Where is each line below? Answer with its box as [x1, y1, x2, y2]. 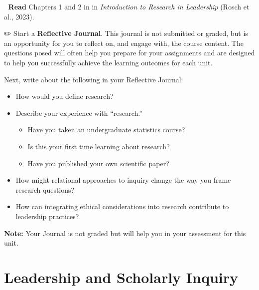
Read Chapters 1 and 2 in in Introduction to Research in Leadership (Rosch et [8, 1, 250, 11]
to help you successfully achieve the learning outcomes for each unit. [4, 57, 213, 67]
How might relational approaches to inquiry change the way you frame [15, 175, 231, 185]
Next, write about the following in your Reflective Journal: [4, 74, 183, 84]
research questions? [15, 184, 75, 195]
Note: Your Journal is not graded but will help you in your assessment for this [4, 228, 246, 238]
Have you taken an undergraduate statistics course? [27, 124, 185, 135]
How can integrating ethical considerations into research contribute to [15, 201, 229, 212]
